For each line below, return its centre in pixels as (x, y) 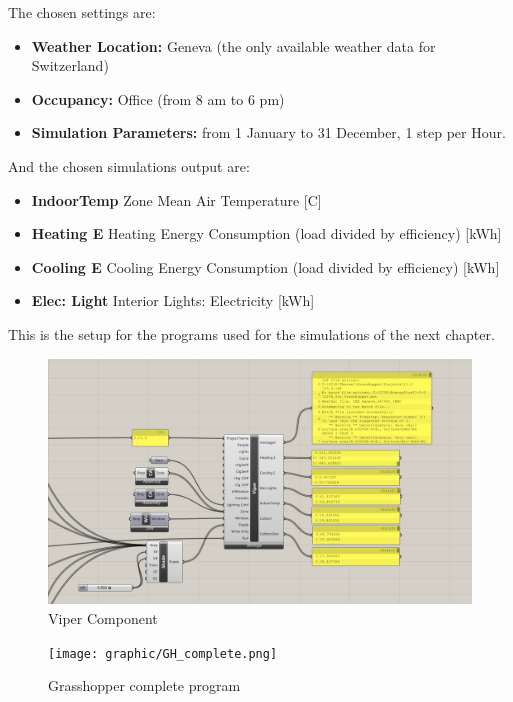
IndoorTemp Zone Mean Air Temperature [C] (176, 199)
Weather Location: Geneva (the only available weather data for (233, 45)
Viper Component (103, 618)
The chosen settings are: (82, 12)
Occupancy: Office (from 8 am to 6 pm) (158, 98)
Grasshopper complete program (144, 685)
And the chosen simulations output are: (129, 165)
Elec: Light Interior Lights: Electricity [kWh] (173, 300)
